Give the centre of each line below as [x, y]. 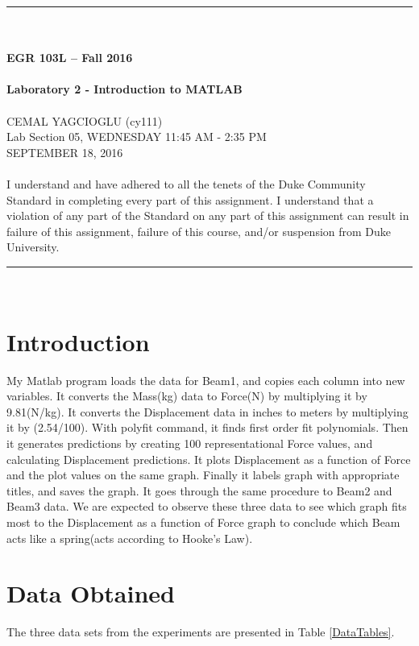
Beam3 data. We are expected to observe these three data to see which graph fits [207, 506]
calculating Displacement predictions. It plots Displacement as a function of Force [209, 459]
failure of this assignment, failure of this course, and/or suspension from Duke [199, 231]
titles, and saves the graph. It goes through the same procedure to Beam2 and [199, 490]
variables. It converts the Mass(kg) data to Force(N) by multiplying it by [187, 396]
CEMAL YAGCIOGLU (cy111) [85, 120]
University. [33, 247]
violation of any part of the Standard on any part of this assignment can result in [208, 215]
